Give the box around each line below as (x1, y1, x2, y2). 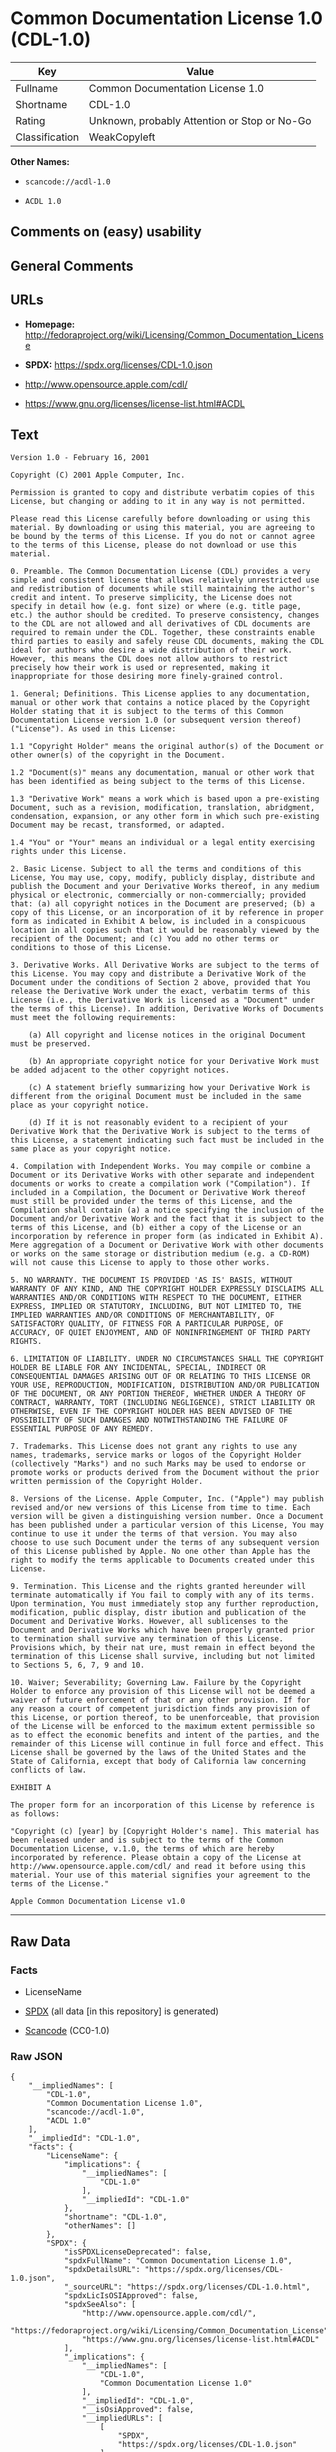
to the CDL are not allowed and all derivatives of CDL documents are (10, 619, 311, 629)
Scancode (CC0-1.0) (24, 2025, 110, 2037)
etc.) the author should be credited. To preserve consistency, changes (10, 610, 320, 621)
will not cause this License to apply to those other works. (10, 1258, 271, 1268)
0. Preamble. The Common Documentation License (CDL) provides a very (10, 567, 311, 577)
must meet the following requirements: (10, 1013, 177, 1023)
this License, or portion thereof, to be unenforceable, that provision (10, 1713, 320, 1723)
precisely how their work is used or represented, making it (10, 663, 271, 673)
